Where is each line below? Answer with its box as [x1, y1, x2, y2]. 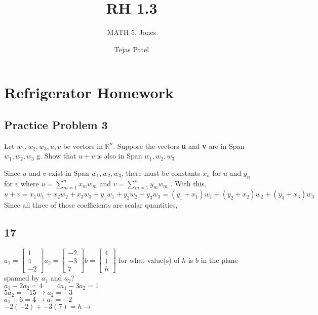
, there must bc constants [122, 167, 201, 178]
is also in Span [97, 150, 142, 161]
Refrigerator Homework [4, 82, 174, 103]
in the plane [201, 254, 238, 265]
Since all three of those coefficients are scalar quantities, [4, 200, 178, 210]
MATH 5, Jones [107, 27, 156, 37]
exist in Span [48, 167, 89, 178]
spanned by [4, 272, 39, 283]
